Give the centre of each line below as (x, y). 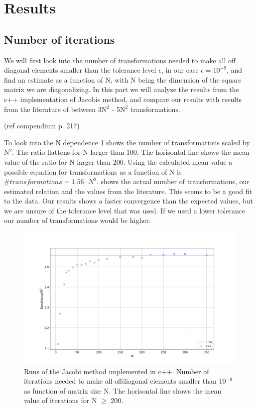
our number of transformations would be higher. (77, 220)
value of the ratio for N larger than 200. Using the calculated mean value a (118, 161)
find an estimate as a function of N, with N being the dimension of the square (123, 79)
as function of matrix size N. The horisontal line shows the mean (123, 390)
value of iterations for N (61, 400)
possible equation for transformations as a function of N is (93, 171)
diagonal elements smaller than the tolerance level (80, 70)
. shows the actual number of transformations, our (173, 181)
